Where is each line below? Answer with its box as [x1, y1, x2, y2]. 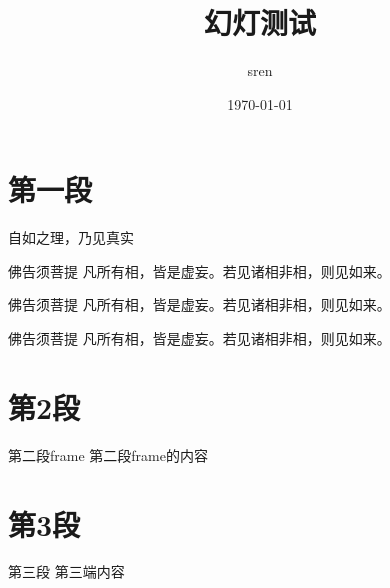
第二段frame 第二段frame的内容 [8, 444, 208, 465]
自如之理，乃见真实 [8, 227, 134, 248]
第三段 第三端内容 [8, 561, 125, 582]
